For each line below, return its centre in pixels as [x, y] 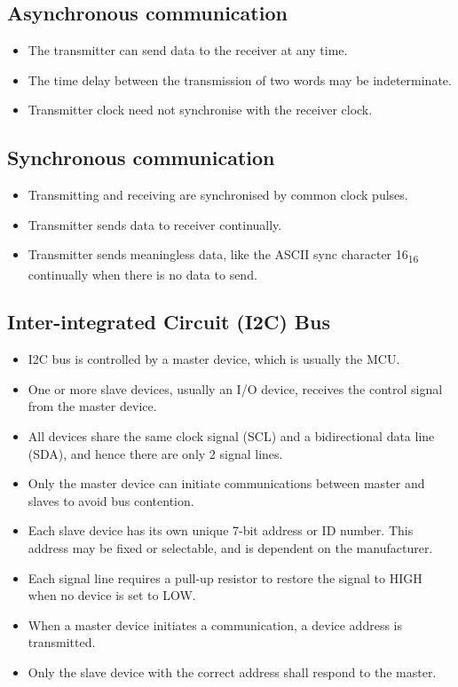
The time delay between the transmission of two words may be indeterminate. [240, 79]
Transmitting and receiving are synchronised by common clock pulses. [218, 195]
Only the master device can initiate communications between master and [226, 483]
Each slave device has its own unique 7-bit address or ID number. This [221, 530]
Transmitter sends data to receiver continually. [155, 224]
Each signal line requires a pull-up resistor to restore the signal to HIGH [225, 577]
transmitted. [62, 642]
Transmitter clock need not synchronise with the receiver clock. [200, 110]
